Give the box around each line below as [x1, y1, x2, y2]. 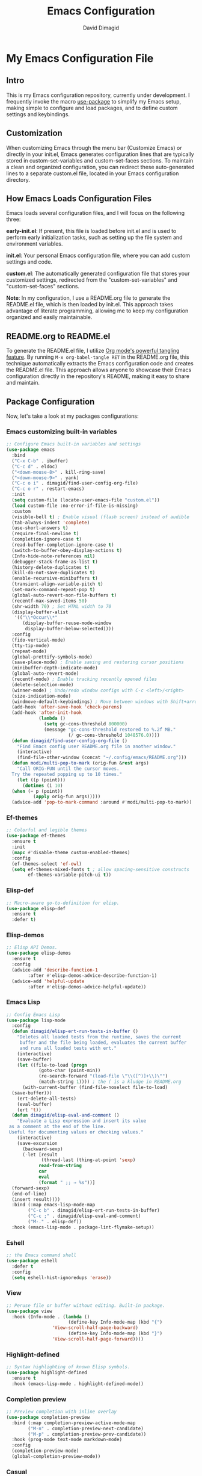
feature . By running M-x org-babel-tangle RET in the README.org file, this [6, 353, 189, 361]
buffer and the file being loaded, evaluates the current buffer [19, 1040, 187, 1046]
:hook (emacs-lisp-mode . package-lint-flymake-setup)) [11, 1224, 155, 1230]
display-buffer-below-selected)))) [25, 626, 114, 632]
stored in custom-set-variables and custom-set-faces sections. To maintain [6, 157, 194, 164]
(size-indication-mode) [11, 693, 71, 699]
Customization [6, 128, 63, 138]
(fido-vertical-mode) [11, 637, 66, 643]
